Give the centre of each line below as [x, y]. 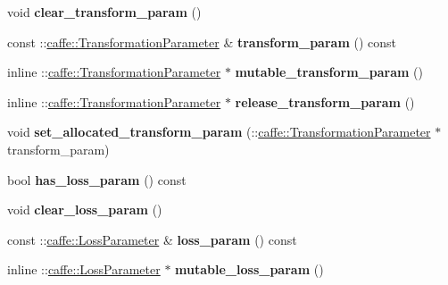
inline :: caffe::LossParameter [84, 269]
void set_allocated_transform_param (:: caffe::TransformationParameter [219, 132]
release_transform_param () [325, 101]
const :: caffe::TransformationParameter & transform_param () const [202, 42]
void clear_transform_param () [104, 12]
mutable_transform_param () [329, 72]
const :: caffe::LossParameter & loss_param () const [152, 239]
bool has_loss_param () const [97, 179]
